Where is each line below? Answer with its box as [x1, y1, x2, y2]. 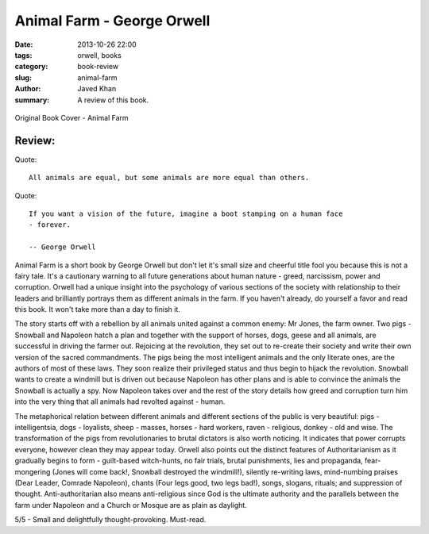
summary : [14, 95, 50, 105]
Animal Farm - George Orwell [14, 12, 211, 29]
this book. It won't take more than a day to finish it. [14, 305, 180, 314]
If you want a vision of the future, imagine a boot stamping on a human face [29, 209, 343, 218]
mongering [14, 467, 51, 476]
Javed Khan [77, 84, 117, 94]
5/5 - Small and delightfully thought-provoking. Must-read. [14, 515, 207, 524]
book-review [77, 62, 119, 71]
